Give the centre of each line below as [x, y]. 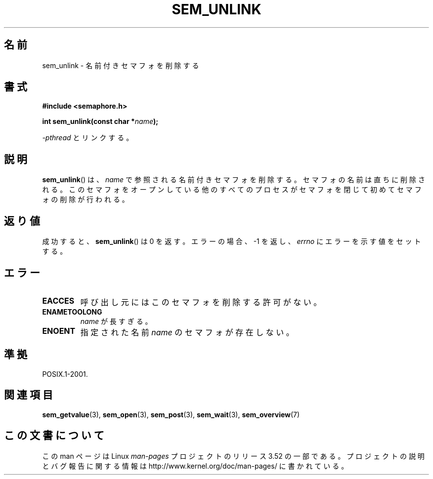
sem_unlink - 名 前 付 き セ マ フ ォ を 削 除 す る [121, 65]
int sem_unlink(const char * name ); [100, 121]
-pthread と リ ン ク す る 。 [88, 138]
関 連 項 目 [28, 395]
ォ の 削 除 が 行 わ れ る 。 [86, 200]
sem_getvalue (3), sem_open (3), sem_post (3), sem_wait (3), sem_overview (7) [171, 414]
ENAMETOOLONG [72, 312]
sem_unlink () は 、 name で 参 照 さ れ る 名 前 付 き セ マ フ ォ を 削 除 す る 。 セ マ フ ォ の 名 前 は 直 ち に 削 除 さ [234, 180]
